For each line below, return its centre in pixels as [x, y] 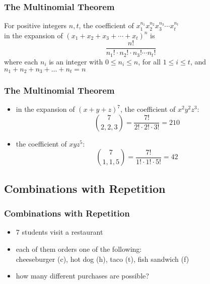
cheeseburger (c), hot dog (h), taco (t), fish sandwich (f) [102, 259]
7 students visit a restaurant [59, 232]
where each [21, 61]
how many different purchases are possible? [82, 276]
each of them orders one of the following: [79, 248]
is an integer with [76, 61]
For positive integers [36, 25]
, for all [150, 61]
